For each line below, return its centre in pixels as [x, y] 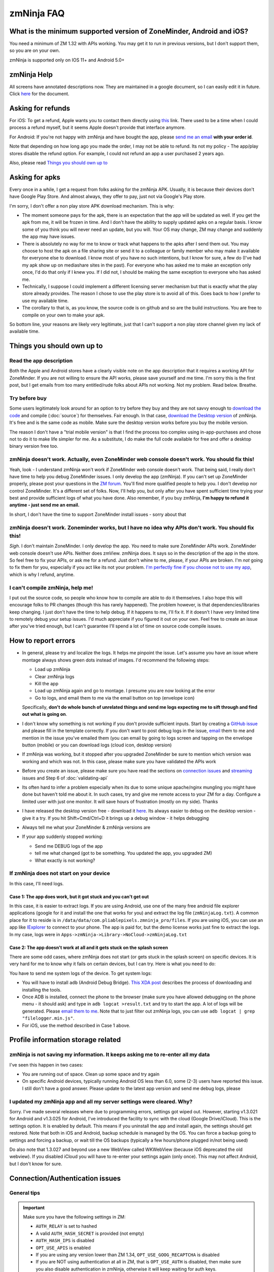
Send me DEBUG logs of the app [69, 846]
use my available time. [45, 301]
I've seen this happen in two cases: [46, 1065]
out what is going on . [45, 714]
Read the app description [41, 361]
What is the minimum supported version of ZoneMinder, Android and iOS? [129, 31]
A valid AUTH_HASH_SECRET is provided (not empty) [90, 1233]
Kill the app [46, 683]
